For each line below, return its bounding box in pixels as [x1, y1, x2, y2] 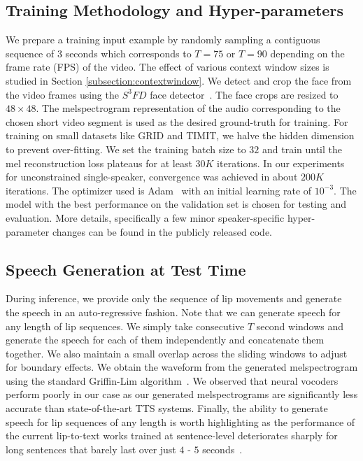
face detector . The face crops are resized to [150, 87, 339, 101]
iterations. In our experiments [217, 155, 345, 170]
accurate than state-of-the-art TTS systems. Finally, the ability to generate [6, 401, 328, 416]
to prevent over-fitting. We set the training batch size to [6, 141, 246, 156]
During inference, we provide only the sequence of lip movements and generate [6, 291, 342, 306]
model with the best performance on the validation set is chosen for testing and [6, 197, 346, 211]
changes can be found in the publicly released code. [52, 224, 272, 239]
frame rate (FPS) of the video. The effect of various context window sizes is [6, 59, 329, 74]
